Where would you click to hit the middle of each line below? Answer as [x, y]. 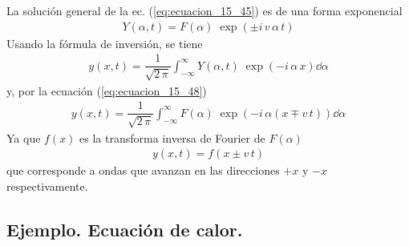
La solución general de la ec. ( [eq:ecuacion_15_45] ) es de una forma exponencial [204, 10]
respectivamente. [47, 186]
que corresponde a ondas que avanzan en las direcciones [143, 170]
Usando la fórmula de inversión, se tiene [105, 43]
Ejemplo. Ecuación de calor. [125, 229]
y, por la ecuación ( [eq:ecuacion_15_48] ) [107, 90]
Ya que [24, 137]
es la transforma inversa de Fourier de [172, 137]
